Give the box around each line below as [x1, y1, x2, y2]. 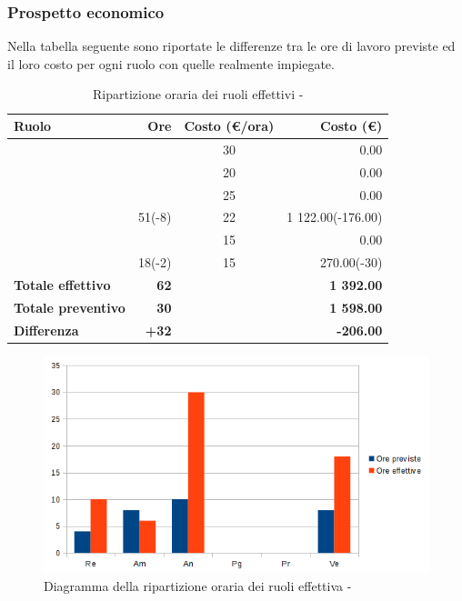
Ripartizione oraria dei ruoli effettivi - [92, 85, 304, 104]
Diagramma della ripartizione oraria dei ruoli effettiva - [44, 576, 352, 595]
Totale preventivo [14, 297, 126, 316]
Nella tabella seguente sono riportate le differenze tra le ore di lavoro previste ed [7, 36, 456, 55]
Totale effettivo [14, 275, 111, 294]
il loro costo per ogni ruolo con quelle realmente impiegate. [7, 54, 335, 73]
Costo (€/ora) [184, 116, 275, 135]
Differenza [14, 320, 79, 339]
